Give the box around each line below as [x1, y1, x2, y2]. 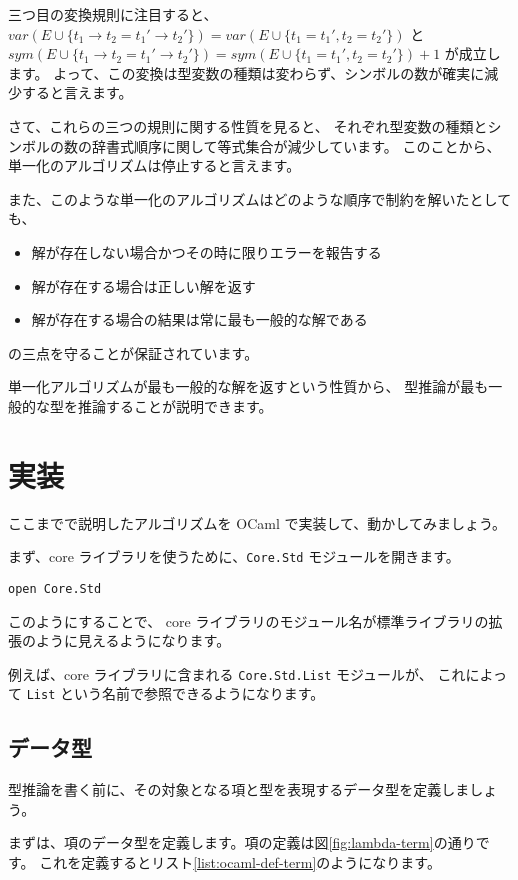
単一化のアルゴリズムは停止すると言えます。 [8, 155, 301, 176]
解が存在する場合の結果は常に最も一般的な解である [31, 309, 368, 330]
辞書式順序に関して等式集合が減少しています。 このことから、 [91, 135, 501, 156]
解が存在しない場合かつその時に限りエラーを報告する [31, 241, 382, 262]
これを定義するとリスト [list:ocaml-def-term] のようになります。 [39, 852, 441, 873]
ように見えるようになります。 [35, 630, 231, 651]
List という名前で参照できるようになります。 [26, 683, 325, 704]
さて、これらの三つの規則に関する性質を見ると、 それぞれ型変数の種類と [8, 115, 488, 136]
